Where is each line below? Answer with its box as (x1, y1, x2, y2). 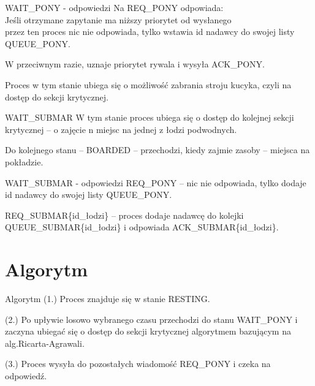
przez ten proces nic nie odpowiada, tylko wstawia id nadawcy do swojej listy (5, 25, 295, 38)
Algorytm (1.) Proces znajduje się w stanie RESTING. (5, 292, 210, 305)
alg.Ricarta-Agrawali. (5, 336, 85, 349)
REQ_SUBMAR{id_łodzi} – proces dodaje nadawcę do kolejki (5, 208, 244, 221)
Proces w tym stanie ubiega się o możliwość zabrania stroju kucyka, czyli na (5, 78, 292, 91)
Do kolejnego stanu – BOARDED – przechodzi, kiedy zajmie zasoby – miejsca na (5, 143, 310, 156)
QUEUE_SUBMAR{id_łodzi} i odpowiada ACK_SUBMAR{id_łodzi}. (5, 221, 279, 233)
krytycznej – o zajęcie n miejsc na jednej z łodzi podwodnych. (5, 123, 237, 135)
